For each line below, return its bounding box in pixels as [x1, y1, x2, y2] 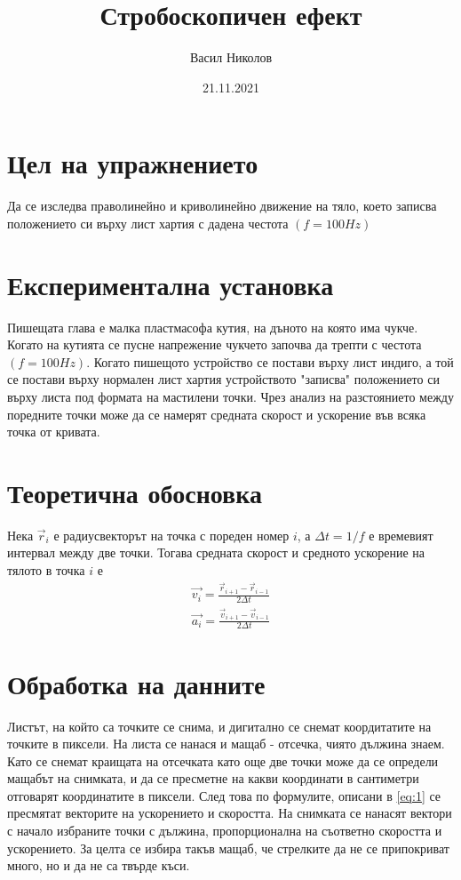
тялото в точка [7, 561, 85, 580]
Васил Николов [189, 48, 272, 67]
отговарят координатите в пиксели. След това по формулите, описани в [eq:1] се [7, 786, 441, 804]
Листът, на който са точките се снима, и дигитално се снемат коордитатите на [7, 716, 432, 735]
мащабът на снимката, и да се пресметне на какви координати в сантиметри [7, 769, 419, 788]
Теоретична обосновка [7, 474, 262, 510]
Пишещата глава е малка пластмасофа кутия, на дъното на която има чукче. [7, 317, 418, 336]
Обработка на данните [7, 665, 266, 701]
